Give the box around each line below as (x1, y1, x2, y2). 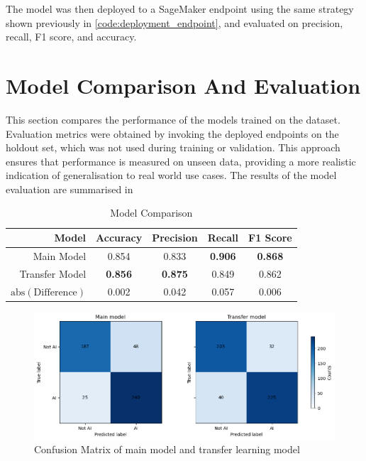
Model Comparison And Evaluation (6, 70, 361, 99)
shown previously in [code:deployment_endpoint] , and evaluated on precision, (6, 15, 343, 30)
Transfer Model (19, 266, 87, 281)
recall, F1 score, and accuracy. (6, 29, 137, 44)
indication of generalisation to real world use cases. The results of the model (6, 168, 337, 183)
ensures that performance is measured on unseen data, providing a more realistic (6, 153, 356, 168)
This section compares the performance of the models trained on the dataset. (6, 112, 340, 126)
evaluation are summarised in (6, 181, 133, 196)
